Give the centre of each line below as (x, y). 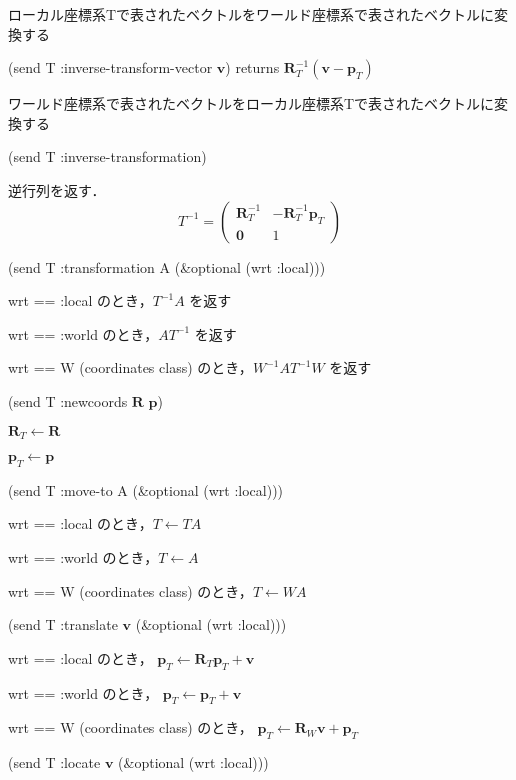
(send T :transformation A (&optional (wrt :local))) (167, 266)
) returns (252, 67)
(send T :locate (54, 762)
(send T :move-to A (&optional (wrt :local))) (146, 489)
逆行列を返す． (57, 189)
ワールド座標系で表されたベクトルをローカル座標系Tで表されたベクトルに (251, 103)
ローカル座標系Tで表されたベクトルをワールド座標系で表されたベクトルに (251, 14)
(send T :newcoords (68, 400)
